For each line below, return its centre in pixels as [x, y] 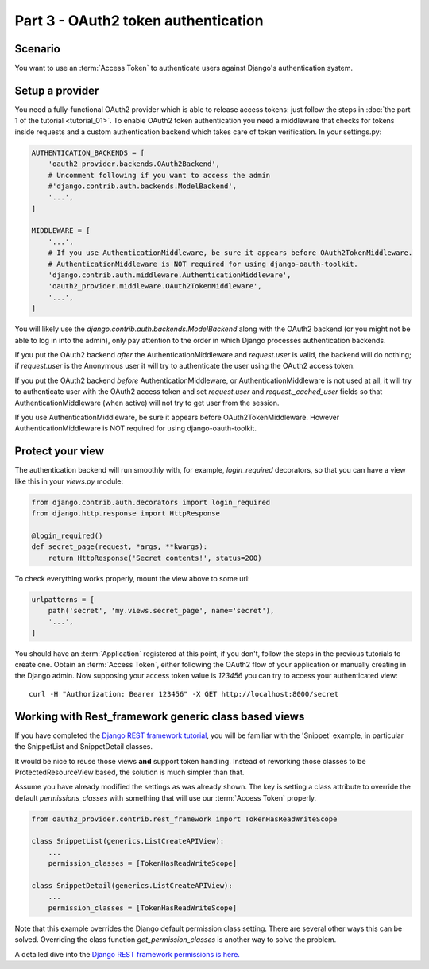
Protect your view [60, 452]
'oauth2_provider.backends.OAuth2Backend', [134, 164]
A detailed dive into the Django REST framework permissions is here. [127, 954]
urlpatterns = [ [63, 599]
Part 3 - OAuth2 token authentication [139, 21]
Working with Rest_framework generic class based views [160, 716]
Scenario [38, 49]
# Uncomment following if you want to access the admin [159, 175]
